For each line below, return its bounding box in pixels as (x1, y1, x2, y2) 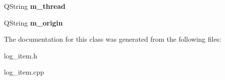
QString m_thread (4, 1, 66, 11)
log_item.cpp (4, 67, 44, 77)
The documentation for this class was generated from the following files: (4, 34, 222, 44)
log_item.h (4, 50, 37, 60)
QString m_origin (4, 17, 63, 27)
